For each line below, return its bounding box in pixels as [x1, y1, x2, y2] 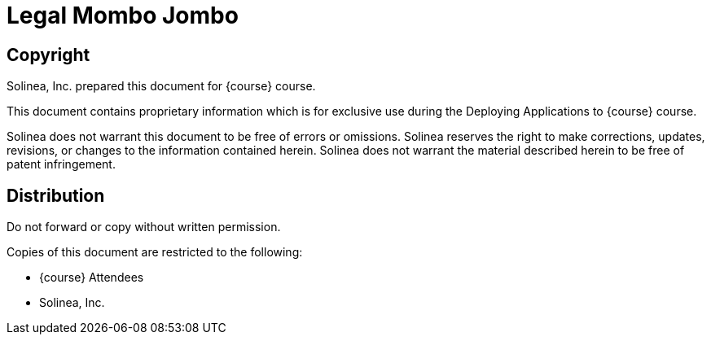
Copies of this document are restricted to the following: [7, 245, 303, 260]
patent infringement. [7, 157, 116, 172]
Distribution [7, 185, 105, 206]
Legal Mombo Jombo [7, 2, 239, 29]
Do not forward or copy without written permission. [7, 220, 281, 234]
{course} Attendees [39, 270, 144, 285]
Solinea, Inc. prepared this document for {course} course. [7, 79, 316, 94]
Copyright [7, 44, 90, 65]
